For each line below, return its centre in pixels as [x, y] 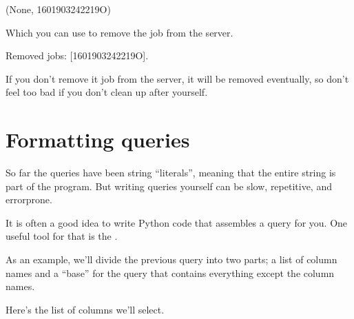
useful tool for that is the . [62, 236]
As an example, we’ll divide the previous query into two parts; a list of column [171, 259]
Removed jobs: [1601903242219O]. [77, 55]
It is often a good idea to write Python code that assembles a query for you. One [177, 222]
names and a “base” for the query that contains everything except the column [170, 272]
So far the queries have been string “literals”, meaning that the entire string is [171, 173]
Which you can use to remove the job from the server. [119, 32]
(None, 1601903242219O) [58, 9]
